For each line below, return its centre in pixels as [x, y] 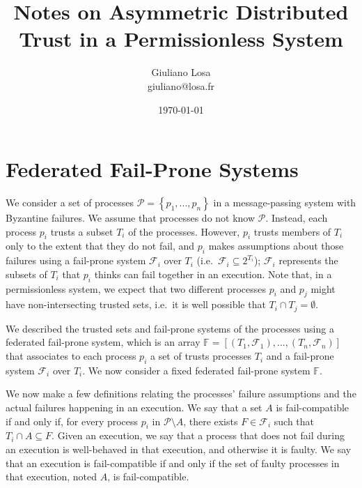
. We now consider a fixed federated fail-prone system [196, 370]
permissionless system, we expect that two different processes [136, 288]
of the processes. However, [184, 231]
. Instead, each [297, 218]
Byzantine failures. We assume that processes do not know [131, 218]
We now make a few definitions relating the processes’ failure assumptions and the [181, 394]
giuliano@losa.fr [181, 85]
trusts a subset [82, 231]
